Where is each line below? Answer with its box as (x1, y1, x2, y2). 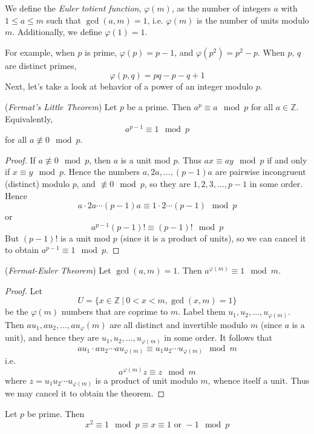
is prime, (85, 45, 117, 58)
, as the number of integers (171, 2, 271, 14)
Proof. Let (5, 284, 42, 297)
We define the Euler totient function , (5, 2, 142, 14)
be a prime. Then (126, 100, 191, 113)
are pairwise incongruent (215, 165, 306, 178)
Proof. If (5, 153, 36, 166)
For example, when (5, 45, 75, 58)
